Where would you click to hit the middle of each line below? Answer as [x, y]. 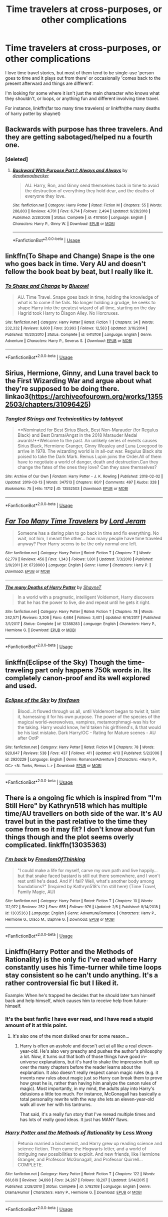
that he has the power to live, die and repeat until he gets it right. [84, 602]
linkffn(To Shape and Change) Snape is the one [80, 256]
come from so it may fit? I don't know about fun [80, 829]
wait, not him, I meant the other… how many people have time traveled [90, 538]
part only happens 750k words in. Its [93, 671]
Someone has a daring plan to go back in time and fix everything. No [88, 533]
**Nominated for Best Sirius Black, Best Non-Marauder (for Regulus [88, 430]
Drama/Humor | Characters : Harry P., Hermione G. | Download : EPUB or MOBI [73, 1193]
